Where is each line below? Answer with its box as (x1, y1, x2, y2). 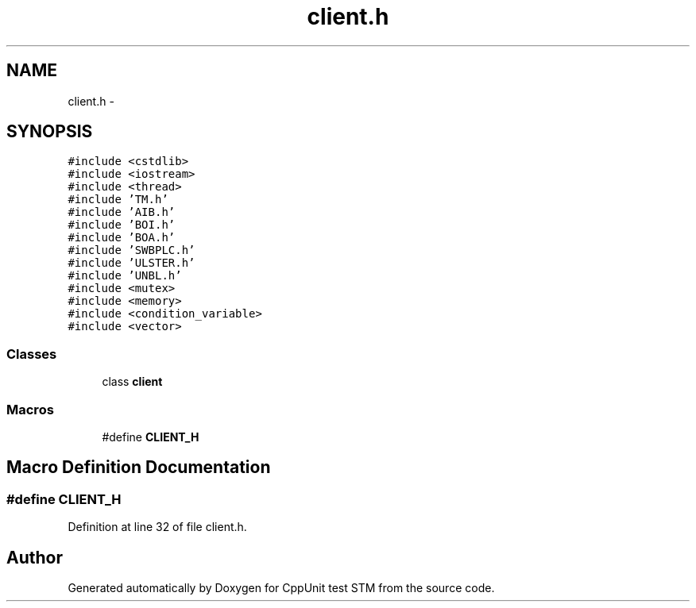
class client (102, 375, 163, 389)
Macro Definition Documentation (6, 457, 271, 478)
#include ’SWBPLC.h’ (68, 244, 195, 257)
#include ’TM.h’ (68, 193, 168, 206)
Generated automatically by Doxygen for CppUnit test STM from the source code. (68, 581, 495, 595)
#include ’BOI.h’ (68, 218, 176, 232)
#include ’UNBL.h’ (68, 269, 182, 283)
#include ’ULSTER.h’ (68, 256, 195, 270)
